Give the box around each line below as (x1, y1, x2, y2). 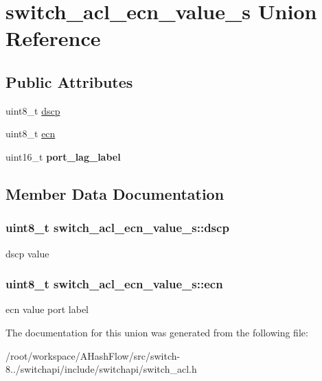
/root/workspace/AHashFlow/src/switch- (5, 348, 181, 362)
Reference (5, 24, 101, 52)
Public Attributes (5, 71, 133, 92)
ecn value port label (5, 302, 89, 316)
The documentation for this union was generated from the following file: (5, 325, 308, 339)
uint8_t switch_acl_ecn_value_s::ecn (5, 275, 223, 292)
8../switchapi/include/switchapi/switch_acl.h (5, 362, 197, 376)
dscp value (5, 246, 49, 260)
